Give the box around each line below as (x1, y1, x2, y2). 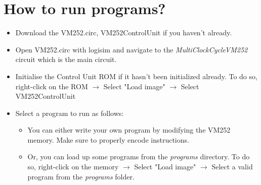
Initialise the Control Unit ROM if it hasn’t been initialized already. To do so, (15, 71, 257, 81)
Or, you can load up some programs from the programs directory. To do (27, 151, 250, 162)
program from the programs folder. (27, 171, 135, 181)
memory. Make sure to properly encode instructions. (27, 134, 189, 145)
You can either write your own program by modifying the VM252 (27, 125, 231, 135)
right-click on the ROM (15, 81, 88, 91)
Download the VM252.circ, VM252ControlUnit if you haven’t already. (15, 27, 232, 38)
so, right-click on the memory (27, 161, 119, 172)
